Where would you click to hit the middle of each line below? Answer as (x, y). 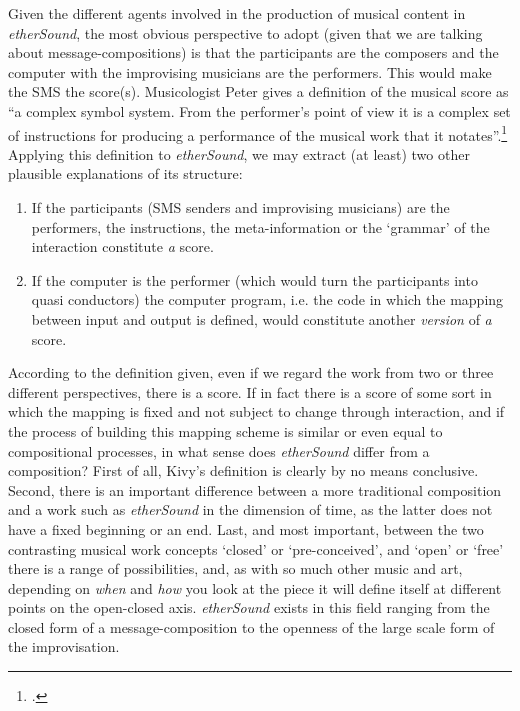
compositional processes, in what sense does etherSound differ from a (219, 450)
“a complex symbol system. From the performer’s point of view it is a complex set (259, 110)
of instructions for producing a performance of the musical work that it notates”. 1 (258, 133)
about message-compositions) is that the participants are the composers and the (253, 52)
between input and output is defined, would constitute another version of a (261, 318)
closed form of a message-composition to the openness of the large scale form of (251, 626)
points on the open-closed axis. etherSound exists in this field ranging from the (249, 607)
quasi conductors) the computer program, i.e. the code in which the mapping (267, 299)
